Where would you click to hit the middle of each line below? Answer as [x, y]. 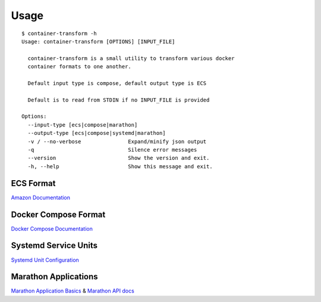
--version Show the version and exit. [119, 158]
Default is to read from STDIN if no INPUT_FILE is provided [119, 100]
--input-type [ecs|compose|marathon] [83, 125]
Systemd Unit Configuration [45, 260]
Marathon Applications [54, 277]
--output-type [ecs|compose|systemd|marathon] [97, 133]
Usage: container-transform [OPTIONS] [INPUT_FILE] [98, 41]
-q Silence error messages [112, 150]
